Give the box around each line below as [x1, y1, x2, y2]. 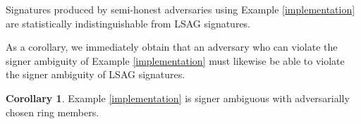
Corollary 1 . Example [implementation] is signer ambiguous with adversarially [6, 90, 350, 105]
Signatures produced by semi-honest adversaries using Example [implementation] [6, 2, 355, 16]
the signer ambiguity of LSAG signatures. [6, 67, 185, 82]
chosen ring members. [6, 104, 99, 119]
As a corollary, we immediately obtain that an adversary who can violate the [6, 39, 338, 54]
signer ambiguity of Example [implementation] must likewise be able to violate [6, 53, 345, 68]
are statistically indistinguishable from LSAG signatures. [6, 15, 251, 30]
